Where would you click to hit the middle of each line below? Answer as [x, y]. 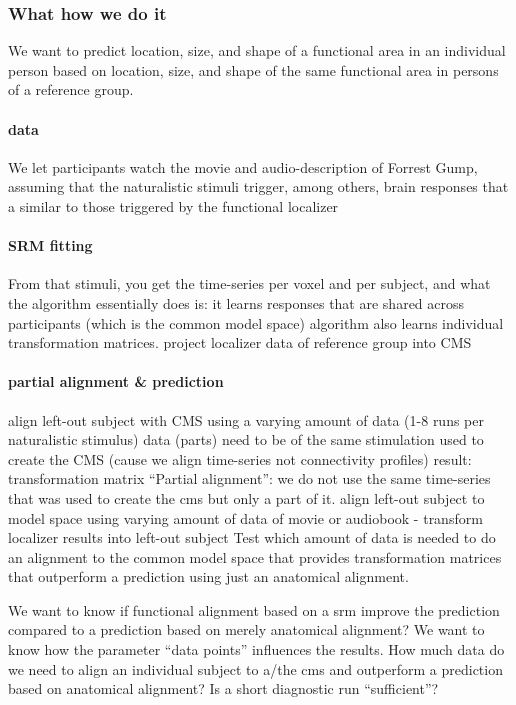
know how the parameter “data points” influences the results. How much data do [256, 649]
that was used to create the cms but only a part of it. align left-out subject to [246, 497]
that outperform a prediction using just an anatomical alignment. [208, 576]
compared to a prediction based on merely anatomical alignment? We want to [246, 629]
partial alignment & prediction [116, 381]
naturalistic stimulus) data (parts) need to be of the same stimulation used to [246, 439]
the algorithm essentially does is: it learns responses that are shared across [236, 302]
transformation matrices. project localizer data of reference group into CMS [240, 342]
